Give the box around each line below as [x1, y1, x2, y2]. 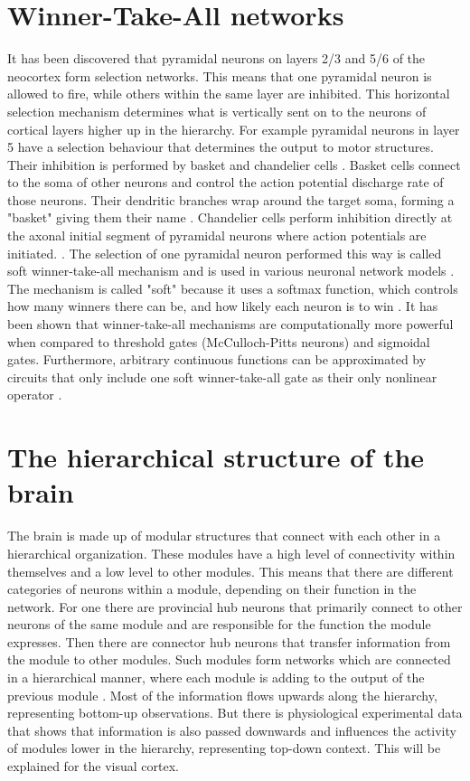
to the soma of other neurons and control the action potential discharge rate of [7, 173, 444, 192]
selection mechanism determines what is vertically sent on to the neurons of [7, 101, 427, 120]
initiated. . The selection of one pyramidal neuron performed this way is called [7, 243, 442, 262]
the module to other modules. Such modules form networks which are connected [7, 650, 451, 669]
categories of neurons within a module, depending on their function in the [7, 579, 417, 598]
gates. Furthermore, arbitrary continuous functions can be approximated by [7, 350, 427, 369]
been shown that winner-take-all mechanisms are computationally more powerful [7, 315, 454, 334]
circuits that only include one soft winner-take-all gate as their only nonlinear [7, 367, 437, 386]
